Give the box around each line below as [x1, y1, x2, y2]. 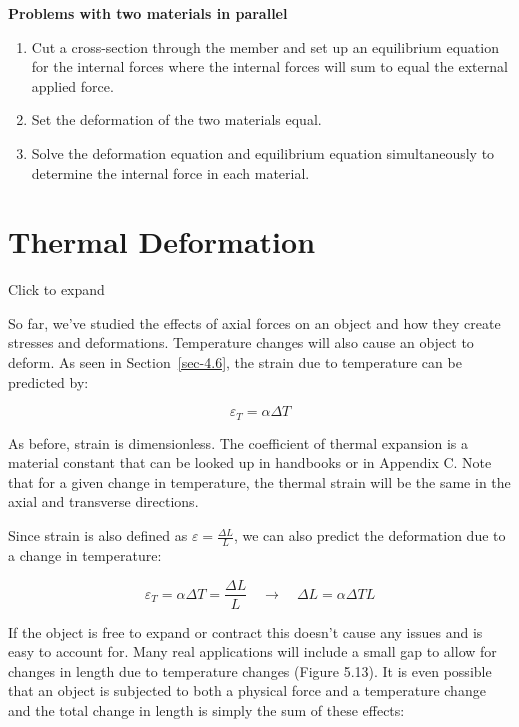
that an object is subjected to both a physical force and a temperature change [8, 680, 486, 701]
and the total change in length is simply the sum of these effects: [8, 699, 405, 720]
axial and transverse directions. [8, 491, 199, 512]
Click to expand [8, 279, 105, 300]
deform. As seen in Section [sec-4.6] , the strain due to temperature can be [8, 352, 462, 373]
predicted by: [8, 371, 89, 392]
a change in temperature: [8, 544, 162, 565]
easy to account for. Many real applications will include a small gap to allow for [8, 641, 497, 662]
